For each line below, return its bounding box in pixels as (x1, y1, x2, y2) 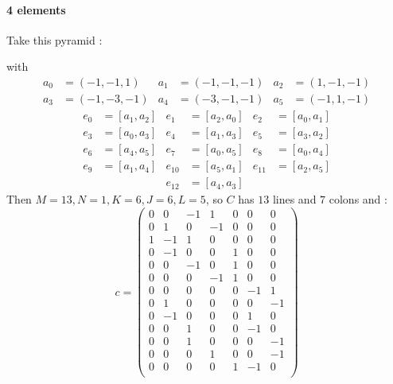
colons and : (329, 191, 387, 208)
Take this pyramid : (6, 31, 103, 48)
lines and (272, 191, 317, 208)
